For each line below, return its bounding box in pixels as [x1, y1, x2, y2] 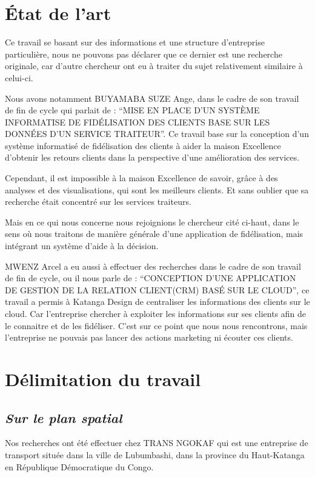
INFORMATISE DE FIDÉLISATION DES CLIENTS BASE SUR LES [5, 115, 270, 128]
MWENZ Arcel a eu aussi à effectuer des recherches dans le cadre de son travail [5, 259, 301, 272]
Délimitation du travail [5, 366, 201, 391]
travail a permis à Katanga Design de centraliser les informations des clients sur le [5, 295, 310, 308]
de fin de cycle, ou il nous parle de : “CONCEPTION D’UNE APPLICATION [5, 272, 296, 284]
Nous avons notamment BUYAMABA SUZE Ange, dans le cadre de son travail [5, 92, 299, 104]
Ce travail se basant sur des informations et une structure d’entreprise [5, 36, 265, 48]
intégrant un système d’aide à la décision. [5, 239, 159, 252]
